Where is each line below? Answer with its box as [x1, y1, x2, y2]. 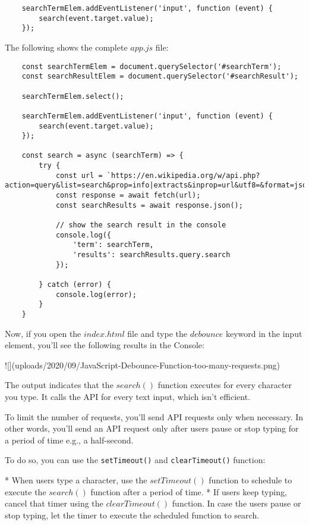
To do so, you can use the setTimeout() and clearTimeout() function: [5, 454, 266, 466]
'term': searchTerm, [72, 240, 154, 249]
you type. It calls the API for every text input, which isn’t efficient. [5, 390, 251, 402]
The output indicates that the [5, 379, 113, 391]
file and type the [127, 327, 188, 339]
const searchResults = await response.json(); [55, 201, 243, 210]
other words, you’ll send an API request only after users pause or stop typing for [5, 422, 299, 435]
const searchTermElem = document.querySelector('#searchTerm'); [21, 62, 282, 71]
